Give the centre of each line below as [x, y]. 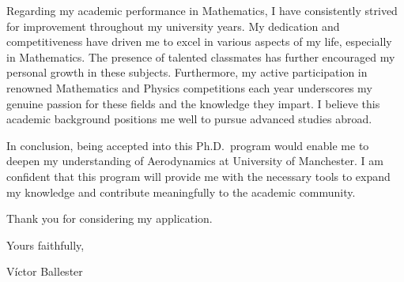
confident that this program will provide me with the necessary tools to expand [198, 176]
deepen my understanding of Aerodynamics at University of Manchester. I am [195, 161]
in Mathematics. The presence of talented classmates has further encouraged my [201, 56]
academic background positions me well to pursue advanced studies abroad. [189, 119]
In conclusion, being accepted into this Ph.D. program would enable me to [188, 145]
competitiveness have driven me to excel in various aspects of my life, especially [199, 41]
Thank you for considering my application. [109, 218]
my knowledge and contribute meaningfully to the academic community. [181, 192]
